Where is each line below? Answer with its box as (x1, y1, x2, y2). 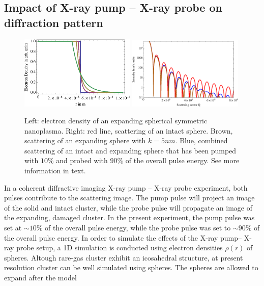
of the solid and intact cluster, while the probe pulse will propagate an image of (4, 202, 253, 213)
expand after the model (4, 272, 77, 282)
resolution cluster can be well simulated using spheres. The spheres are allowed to (4, 262, 258, 273)
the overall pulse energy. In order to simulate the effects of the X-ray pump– (4, 232, 242, 243)
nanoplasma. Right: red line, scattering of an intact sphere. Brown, (24, 125, 233, 136)
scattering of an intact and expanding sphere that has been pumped (24, 145, 237, 155)
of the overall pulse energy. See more (125, 155, 240, 166)
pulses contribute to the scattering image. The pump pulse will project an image (4, 192, 255, 203)
